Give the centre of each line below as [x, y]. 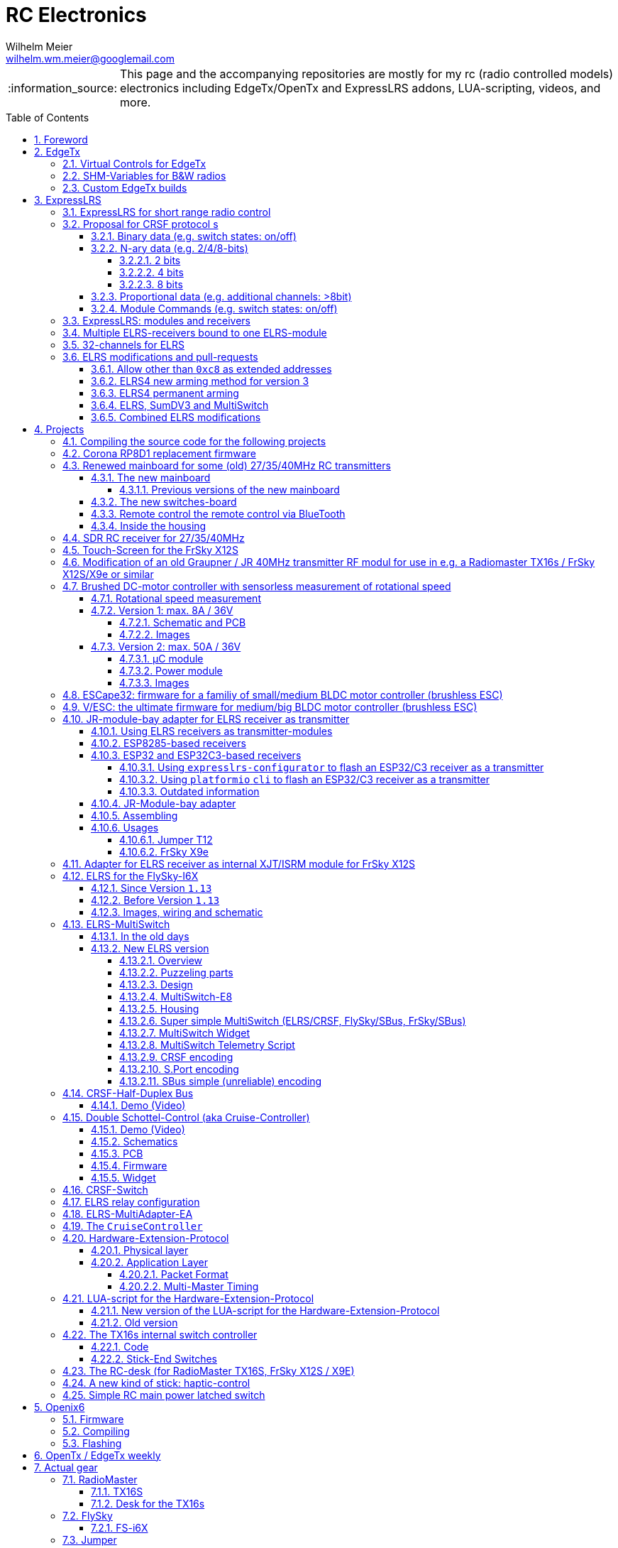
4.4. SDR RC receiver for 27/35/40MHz [154, 538]
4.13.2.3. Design [156, 984]
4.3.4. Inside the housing [149, 525]
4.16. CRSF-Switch [105, 1189]
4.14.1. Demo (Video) [138, 1105]
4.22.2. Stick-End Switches [154, 1358]
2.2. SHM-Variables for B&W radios [144, 175]
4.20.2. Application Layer [149, 1262]
